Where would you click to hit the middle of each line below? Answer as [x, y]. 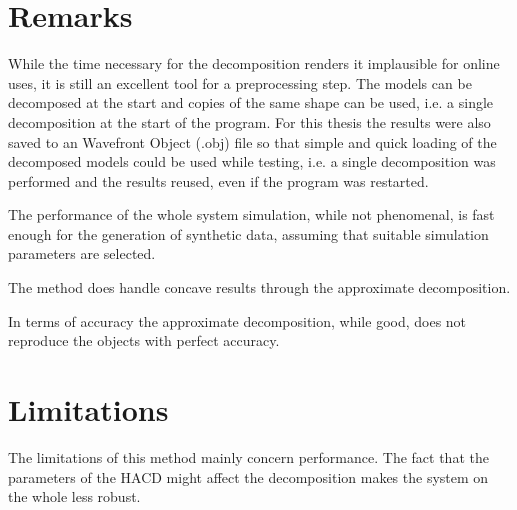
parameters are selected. [82, 253]
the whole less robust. [74, 496]
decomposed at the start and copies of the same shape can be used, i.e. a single [251, 102]
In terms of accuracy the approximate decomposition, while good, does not [237, 320]
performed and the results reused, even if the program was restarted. [218, 180]
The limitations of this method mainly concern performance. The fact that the [248, 456]
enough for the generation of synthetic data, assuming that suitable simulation [248, 233]
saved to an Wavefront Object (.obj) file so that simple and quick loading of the [252, 141]
